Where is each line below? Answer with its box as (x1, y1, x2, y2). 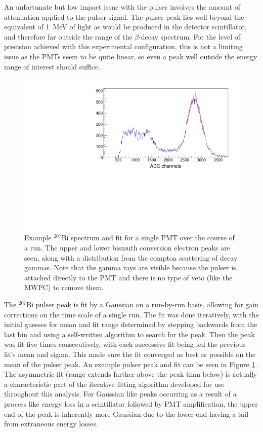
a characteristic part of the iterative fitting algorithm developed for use (4, 378, 225, 389)
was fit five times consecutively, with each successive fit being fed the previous (4, 339, 246, 349)
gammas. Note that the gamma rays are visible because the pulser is (24, 262, 236, 273)
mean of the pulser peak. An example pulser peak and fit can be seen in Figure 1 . (4, 358, 257, 369)
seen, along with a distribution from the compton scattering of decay (24, 252, 238, 263)
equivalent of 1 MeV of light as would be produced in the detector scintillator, (4, 21, 247, 32)
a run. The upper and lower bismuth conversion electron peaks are (24, 242, 230, 253)
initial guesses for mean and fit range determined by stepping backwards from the (4, 319, 257, 330)
